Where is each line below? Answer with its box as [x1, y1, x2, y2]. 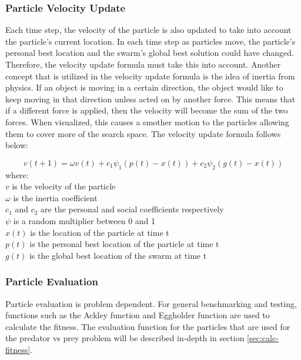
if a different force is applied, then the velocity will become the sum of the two [5, 104, 288, 116]
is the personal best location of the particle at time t [29, 238, 219, 250]
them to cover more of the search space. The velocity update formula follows [5, 127, 281, 139]
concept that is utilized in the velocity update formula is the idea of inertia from [5, 69, 295, 82]
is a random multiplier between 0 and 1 [13, 214, 156, 226]
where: [5, 168, 29, 181]
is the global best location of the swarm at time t [29, 249, 207, 261]
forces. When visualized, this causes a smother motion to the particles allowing [5, 115, 289, 128]
